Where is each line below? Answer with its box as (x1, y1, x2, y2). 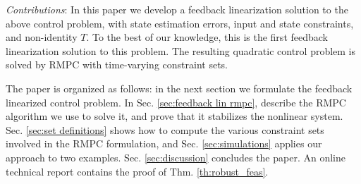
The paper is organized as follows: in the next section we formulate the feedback (6, 80, 353, 95)
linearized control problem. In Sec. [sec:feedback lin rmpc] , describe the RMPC (6, 94, 346, 109)
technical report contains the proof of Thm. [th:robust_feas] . (6, 164, 269, 178)
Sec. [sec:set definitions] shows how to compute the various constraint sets (6, 122, 324, 137)
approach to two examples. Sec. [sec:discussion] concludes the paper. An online (6, 149, 345, 164)
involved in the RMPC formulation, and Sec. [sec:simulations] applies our (6, 136, 322, 151)
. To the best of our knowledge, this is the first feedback (86, 30, 328, 44)
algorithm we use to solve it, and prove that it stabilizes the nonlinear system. (6, 109, 343, 123)
